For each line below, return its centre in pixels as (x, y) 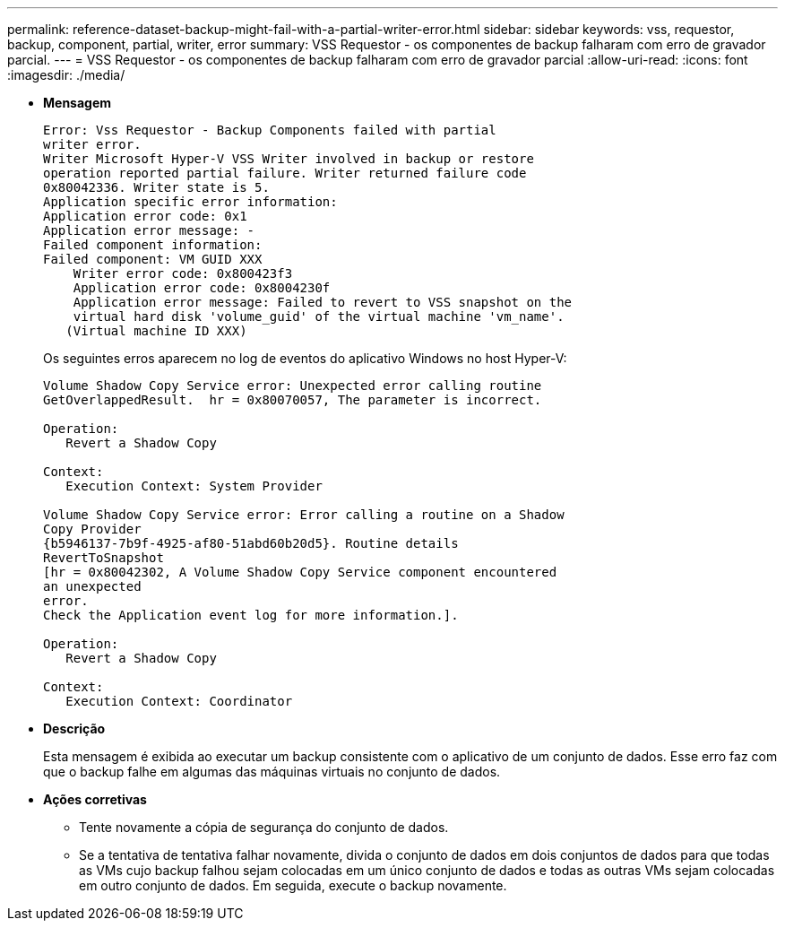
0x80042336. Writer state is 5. (156, 187)
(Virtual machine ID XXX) (156, 331)
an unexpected (92, 586)
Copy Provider (92, 529)
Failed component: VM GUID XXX (153, 259)
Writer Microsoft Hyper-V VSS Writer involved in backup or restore (289, 159)
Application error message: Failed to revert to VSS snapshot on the (323, 302)
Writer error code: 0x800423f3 (183, 273)
